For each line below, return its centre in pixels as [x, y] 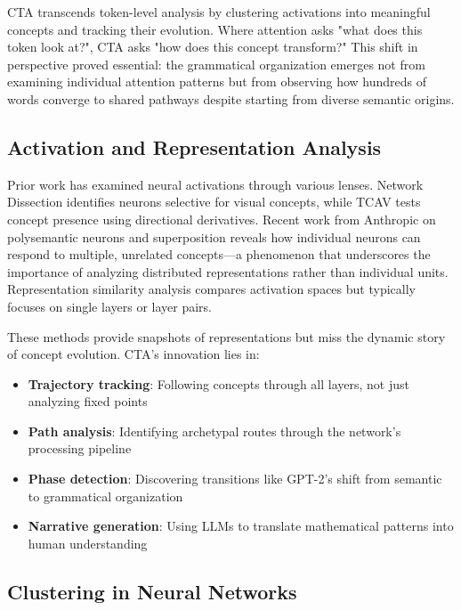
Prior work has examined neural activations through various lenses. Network [215, 184]
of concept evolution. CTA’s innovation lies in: [133, 354]
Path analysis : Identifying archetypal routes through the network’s [214, 431]
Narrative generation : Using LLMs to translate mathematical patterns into [241, 526]
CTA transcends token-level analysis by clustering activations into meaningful [219, 12]
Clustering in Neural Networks [152, 591]
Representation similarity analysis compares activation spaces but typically [211, 289]
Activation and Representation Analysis [194, 146]
